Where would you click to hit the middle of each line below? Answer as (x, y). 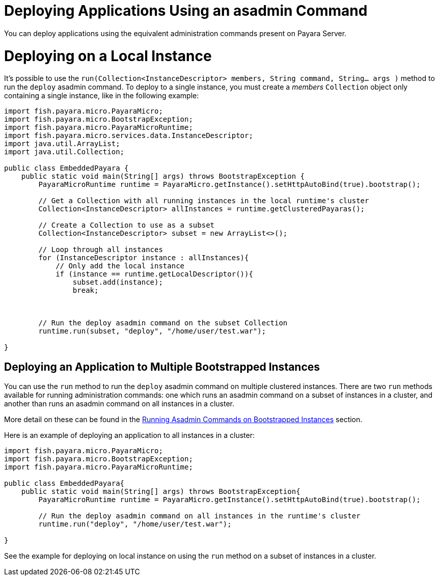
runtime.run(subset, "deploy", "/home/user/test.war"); (152, 331)
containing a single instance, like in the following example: (102, 96)
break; (86, 291)
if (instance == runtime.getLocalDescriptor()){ (154, 274)
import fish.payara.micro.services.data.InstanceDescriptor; (129, 136)
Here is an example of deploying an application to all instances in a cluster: (130, 435)
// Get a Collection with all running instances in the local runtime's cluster (204, 201)
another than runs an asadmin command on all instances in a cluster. (119, 404)
